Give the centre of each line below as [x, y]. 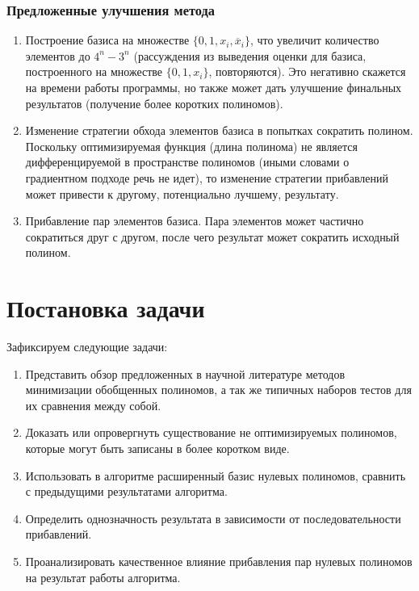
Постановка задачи [106, 308]
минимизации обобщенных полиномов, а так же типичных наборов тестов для [218, 390]
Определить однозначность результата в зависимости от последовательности [213, 518]
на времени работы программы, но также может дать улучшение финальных [214, 87]
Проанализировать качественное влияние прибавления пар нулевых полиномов [219, 561]
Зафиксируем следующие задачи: [87, 347]
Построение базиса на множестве [107, 40]
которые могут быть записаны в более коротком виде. [157, 448]
